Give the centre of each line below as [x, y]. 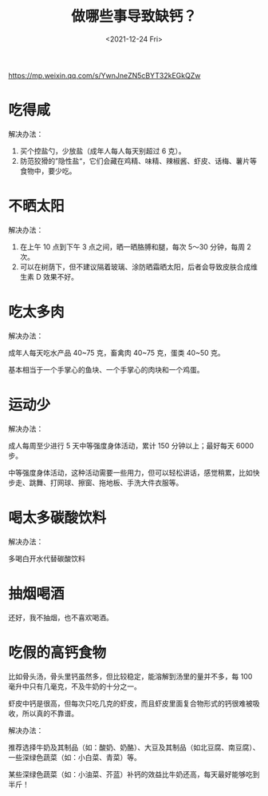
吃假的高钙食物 [57, 653]
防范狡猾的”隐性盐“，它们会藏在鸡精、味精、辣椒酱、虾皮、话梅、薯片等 [138, 161]
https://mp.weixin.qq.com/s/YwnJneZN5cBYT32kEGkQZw [104, 75]
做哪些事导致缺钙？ [134, 16]
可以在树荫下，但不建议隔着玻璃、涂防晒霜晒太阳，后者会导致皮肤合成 [135, 267]
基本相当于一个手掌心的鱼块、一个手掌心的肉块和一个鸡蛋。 [106, 369]
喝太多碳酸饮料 [57, 517]
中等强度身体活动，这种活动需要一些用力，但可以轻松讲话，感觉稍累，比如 [130, 472]
